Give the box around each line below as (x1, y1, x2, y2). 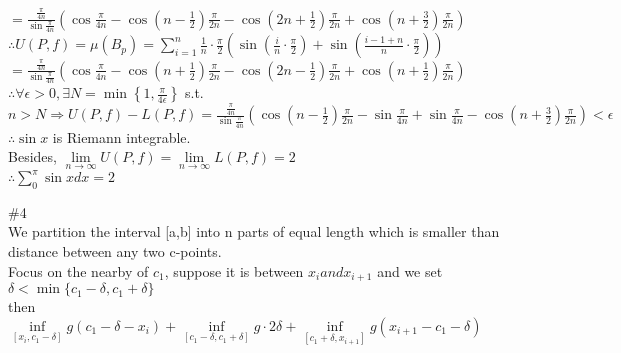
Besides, (8, 146, 57, 167)
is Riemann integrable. (52, 126, 191, 147)
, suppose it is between (164, 260, 304, 281)
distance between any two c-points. (8, 241, 222, 261)
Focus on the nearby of (8, 260, 149, 281)
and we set (377, 260, 443, 281)
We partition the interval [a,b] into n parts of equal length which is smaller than (8, 221, 500, 242)
